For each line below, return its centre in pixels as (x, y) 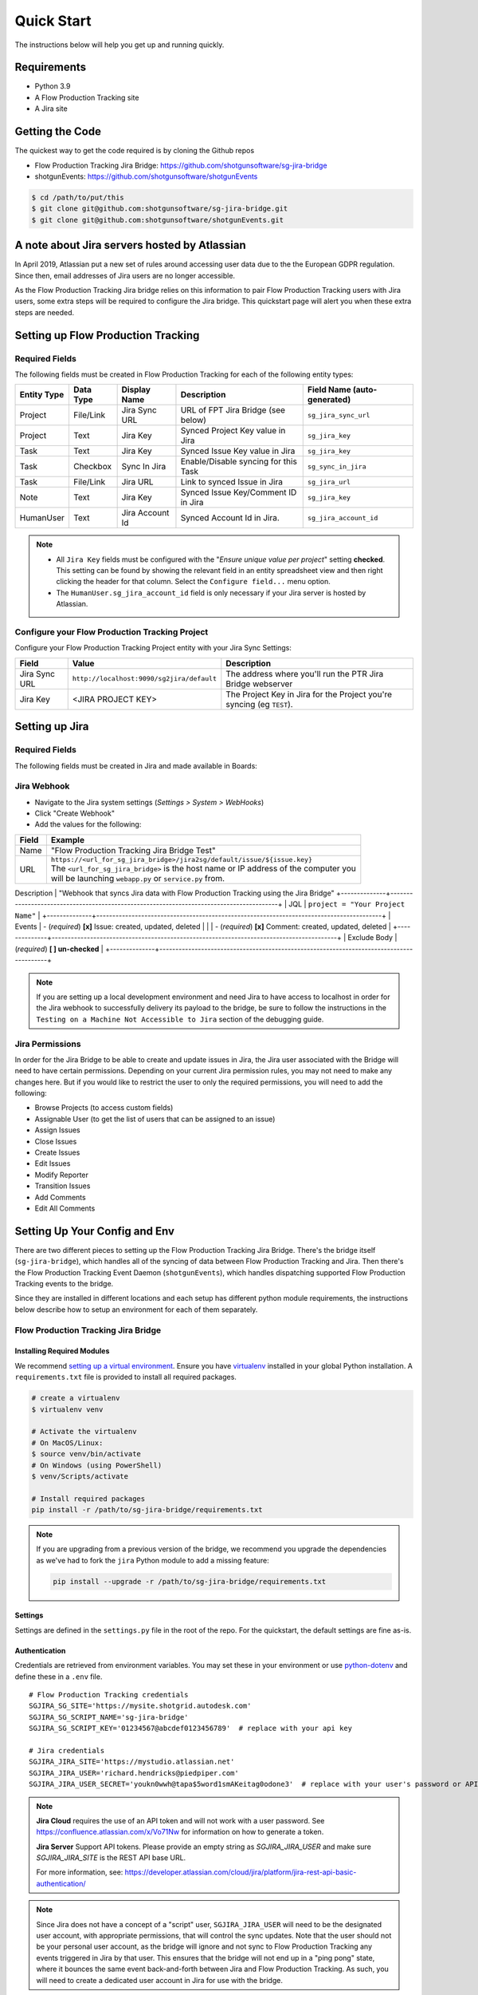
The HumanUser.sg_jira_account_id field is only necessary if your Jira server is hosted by (211, 593)
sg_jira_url (329, 482)
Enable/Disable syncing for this (239, 461)
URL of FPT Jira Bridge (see (233, 410)
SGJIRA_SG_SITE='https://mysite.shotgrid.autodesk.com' (140, 1706)
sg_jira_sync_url (339, 415)
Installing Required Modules (62, 1351)
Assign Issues (57, 1130)
